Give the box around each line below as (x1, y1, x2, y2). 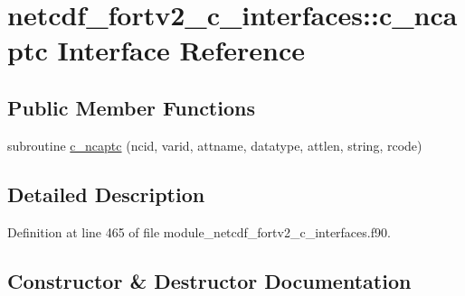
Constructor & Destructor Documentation (7, 266, 412, 294)
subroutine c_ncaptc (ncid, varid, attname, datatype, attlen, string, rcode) (7, 135, 422, 154)
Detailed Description (7, 180, 205, 208)
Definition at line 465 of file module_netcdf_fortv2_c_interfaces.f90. (7, 222, 391, 241)
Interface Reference (57, 32, 305, 69)
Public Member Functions (7, 93, 255, 121)
